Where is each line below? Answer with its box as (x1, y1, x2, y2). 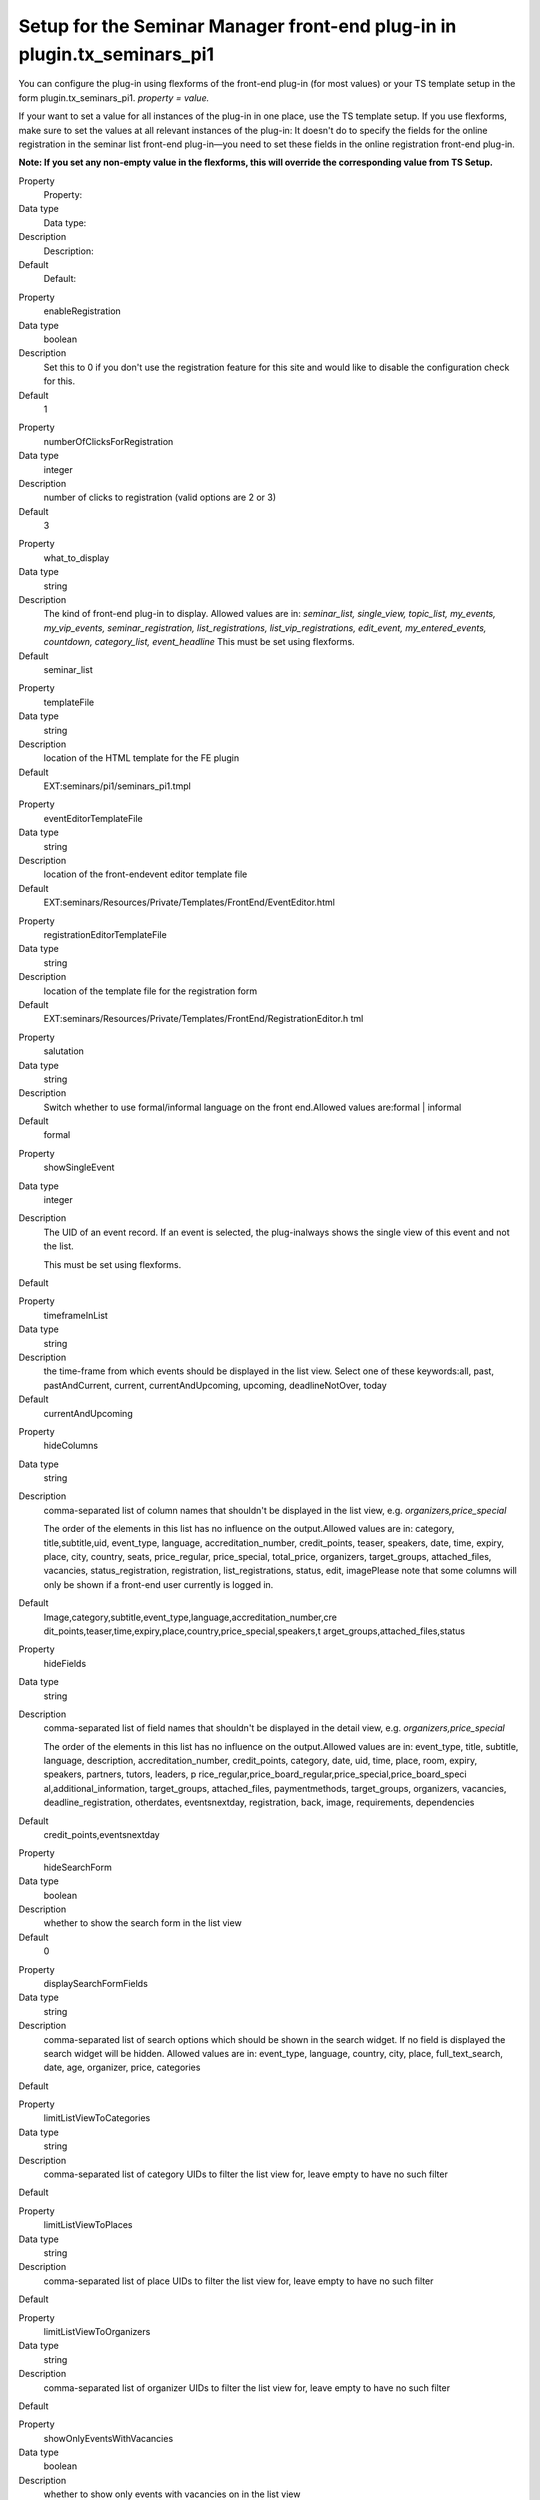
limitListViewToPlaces (43, 2219, 133, 2231)
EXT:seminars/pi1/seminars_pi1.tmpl (43, 780, 192, 792)
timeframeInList (43, 1309, 109, 1321)
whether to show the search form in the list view (43, 1917, 242, 1929)
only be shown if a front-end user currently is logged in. (43, 1578, 274, 1590)
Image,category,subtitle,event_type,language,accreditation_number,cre (43, 1611, 337, 1623)
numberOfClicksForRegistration (43, 435, 174, 447)
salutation (43, 1045, 85, 1057)
